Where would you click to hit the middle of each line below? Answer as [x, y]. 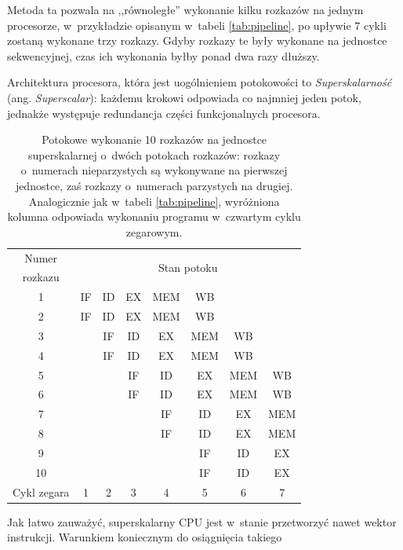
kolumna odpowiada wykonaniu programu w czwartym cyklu [154, 216]
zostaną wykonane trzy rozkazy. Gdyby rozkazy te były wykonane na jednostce [197, 40]
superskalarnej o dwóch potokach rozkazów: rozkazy [154, 154]
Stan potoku [188, 267]
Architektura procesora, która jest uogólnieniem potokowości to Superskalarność [200, 82]
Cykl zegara [41, 491]
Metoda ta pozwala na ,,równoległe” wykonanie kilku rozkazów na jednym [185, 9]
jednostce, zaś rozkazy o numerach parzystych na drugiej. [154, 185]
